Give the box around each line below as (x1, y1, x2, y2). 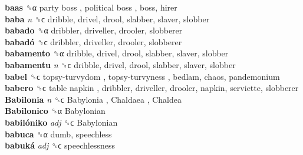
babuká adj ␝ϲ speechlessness (5, 139, 115, 151)
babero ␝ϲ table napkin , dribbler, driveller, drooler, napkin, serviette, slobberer (5, 82, 299, 94)
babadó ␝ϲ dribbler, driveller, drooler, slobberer (5, 35, 182, 48)
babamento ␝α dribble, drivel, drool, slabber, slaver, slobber (5, 47, 229, 59)
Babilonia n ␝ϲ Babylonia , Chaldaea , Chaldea (5, 93, 182, 105)
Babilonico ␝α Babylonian (5, 105, 106, 117)
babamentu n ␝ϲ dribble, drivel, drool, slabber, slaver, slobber (5, 58, 236, 70)
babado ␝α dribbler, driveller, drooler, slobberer (5, 24, 183, 36)
